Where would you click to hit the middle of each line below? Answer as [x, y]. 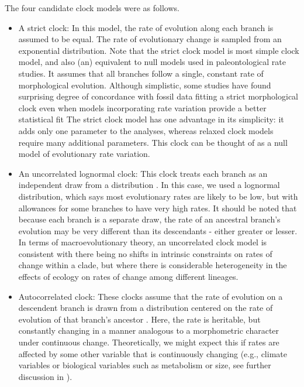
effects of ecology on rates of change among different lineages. [128, 277]
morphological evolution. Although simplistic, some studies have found [145, 85]
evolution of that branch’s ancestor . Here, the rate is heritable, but [139, 319]
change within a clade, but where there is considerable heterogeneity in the [153, 265]
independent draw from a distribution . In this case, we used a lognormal [149, 185]
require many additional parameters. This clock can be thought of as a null [153, 142]
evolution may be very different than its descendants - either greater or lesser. [158, 230]
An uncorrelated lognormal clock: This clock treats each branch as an [143, 173]
